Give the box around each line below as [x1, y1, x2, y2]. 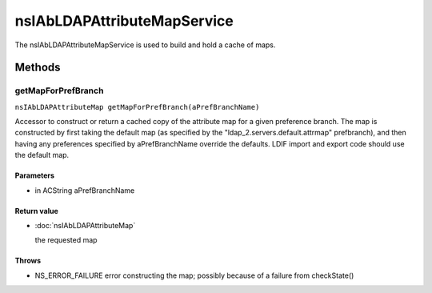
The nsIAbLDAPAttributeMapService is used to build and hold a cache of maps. [14, 40, 276, 50]
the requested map [34, 235, 98, 245]
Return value [14, 206, 59, 215]
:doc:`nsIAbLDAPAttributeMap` [34, 221, 136, 231]
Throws [14, 256, 42, 266]
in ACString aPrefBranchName [34, 185, 135, 195]
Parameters [14, 171, 55, 180]
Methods [14, 61, 61, 74]
